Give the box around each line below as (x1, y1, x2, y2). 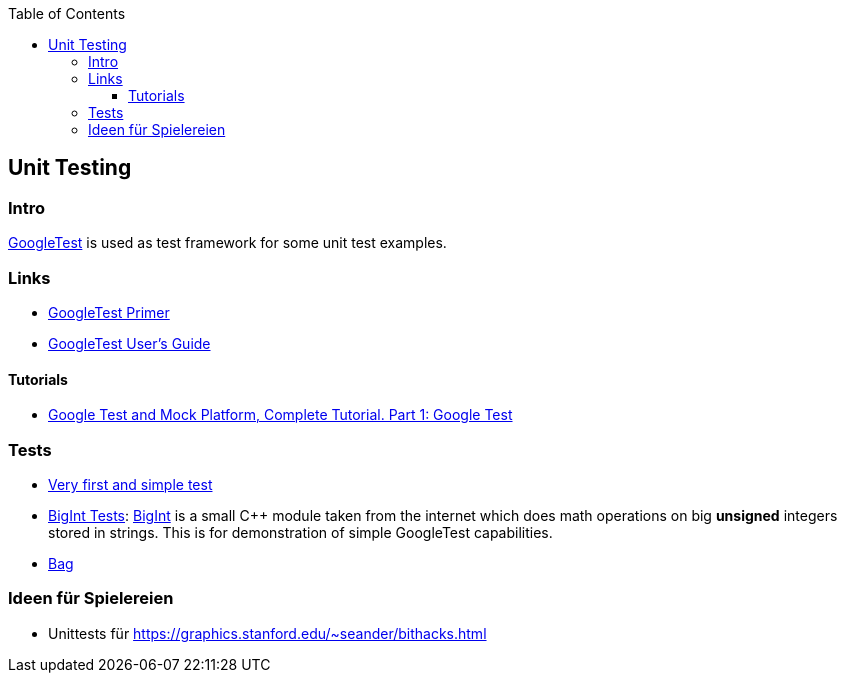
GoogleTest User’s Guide (48, 334, 211, 352)
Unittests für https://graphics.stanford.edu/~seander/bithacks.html (48, 624, 487, 642)
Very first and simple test (48, 475, 213, 493)
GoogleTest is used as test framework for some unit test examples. (8, 234, 447, 252)
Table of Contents (8, 5, 126, 22)
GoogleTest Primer (48, 303, 170, 321)
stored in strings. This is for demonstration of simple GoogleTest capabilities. (48, 523, 553, 541)
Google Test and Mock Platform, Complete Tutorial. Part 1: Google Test (48, 406, 513, 424)
